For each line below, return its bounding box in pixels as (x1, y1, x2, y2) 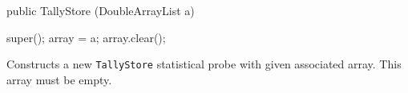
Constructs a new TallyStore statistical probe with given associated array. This (6, 56, 402, 72)
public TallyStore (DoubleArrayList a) (6, 2, 195, 18)
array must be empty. (6, 71, 112, 87)
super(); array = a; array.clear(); (6, 29, 166, 45)
